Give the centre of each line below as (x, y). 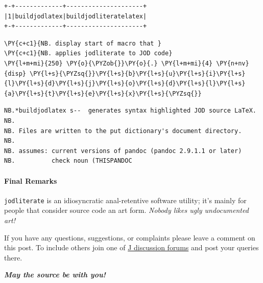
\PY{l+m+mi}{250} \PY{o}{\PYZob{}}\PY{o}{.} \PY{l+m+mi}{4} (109, 63)
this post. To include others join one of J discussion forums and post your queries (131, 247)
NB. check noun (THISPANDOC (68, 161)
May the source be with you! (55, 275)
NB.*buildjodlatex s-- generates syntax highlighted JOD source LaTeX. (130, 111)
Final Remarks (31, 180)
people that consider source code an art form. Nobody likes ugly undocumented (126, 210)
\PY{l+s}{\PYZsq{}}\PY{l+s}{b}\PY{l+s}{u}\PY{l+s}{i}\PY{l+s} (138, 73)
